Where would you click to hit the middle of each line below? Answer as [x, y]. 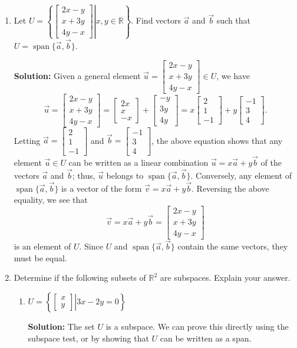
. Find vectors [156, 20]
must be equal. [40, 257]
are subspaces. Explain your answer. [225, 278]
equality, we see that [51, 200]
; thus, [84, 175]
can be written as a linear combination [138, 162]
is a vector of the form [102, 188]
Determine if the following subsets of [80, 278]
